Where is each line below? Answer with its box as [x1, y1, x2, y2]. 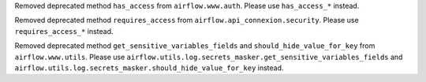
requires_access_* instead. [14, 26, 114, 35]
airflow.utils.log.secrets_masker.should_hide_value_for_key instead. [14, 63, 284, 73]
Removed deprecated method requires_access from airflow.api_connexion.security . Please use [14, 16, 359, 25]
